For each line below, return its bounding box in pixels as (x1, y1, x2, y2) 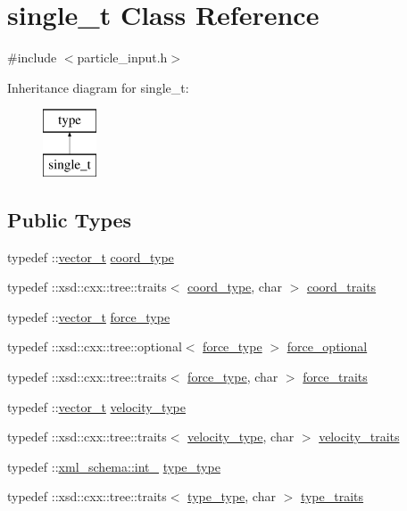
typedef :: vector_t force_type (7, 307, 170, 326)
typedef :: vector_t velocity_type (7, 397, 186, 416)
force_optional (287, 337, 368, 356)
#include (7, 48, 57, 67)
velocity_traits (319, 427, 400, 446)
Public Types (7, 205, 132, 233)
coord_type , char (187, 277, 282, 296)
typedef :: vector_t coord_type (7, 247, 174, 266)
